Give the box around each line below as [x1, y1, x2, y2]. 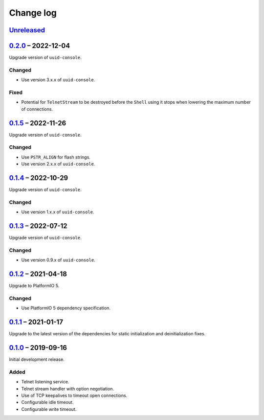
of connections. [21, 106, 53, 112]
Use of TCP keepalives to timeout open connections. [21, 393, 128, 398]
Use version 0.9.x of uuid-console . [21, 257, 95, 263]
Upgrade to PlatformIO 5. [9, 283, 60, 289]
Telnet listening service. [21, 379, 69, 385]
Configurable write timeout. [21, 406, 77, 412]
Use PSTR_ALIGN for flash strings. [21, 154, 90, 160]
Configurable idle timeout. [21, 399, 74, 405]
